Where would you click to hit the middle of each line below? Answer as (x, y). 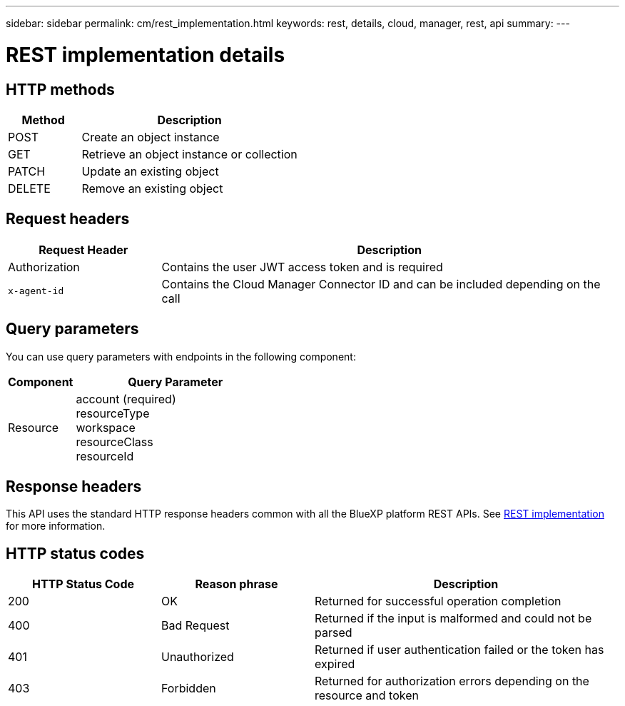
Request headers (68, 219)
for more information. (56, 526)
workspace (106, 427)
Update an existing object (150, 171)
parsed (334, 633)
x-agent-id (36, 291)
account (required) (126, 399)
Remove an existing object (152, 188)
